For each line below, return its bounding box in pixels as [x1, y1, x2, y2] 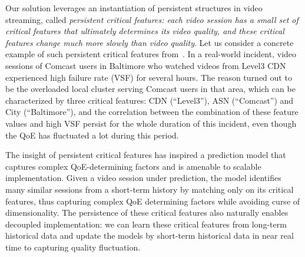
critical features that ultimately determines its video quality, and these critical [5, 25, 284, 37]
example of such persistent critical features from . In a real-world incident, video [5, 48, 297, 60]
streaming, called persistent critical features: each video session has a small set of [5, 13, 299, 25]
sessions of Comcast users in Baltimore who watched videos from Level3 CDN [5, 59, 286, 71]
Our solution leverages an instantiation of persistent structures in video [5, 2, 263, 14]
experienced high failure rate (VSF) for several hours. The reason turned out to [5, 71, 292, 83]
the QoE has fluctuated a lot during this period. [5, 128, 179, 141]
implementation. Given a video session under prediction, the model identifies [5, 172, 281, 184]
